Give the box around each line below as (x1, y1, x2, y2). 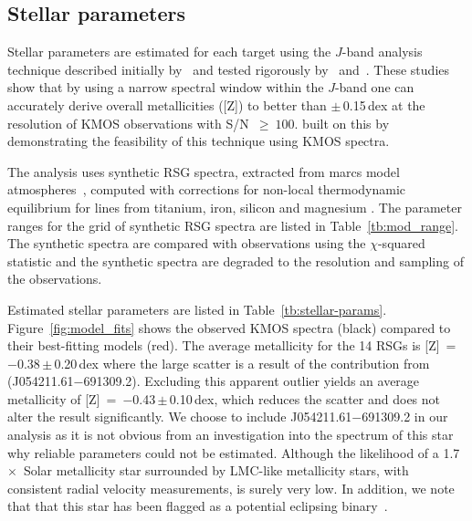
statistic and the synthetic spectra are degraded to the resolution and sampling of (7, 251, 464, 270)
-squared (377, 234, 425, 253)
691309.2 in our (362, 407, 448, 426)
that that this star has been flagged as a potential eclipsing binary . (7, 496, 388, 516)
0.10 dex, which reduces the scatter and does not (169, 389, 441, 408)
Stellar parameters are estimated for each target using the (7, 42, 331, 61)
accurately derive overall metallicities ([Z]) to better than (7, 95, 327, 114)
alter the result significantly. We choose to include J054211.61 (7, 407, 352, 426)
